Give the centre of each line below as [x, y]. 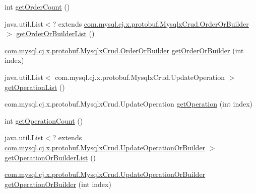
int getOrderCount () [37, 7]
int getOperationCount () [44, 120]
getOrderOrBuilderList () [55, 33]
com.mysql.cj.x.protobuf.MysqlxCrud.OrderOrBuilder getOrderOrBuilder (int [124, 50]
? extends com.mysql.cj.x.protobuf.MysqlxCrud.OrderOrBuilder [151, 23]
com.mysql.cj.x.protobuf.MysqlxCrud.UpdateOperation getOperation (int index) [129, 104]
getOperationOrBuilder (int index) [58, 184]
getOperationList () [35, 87]
